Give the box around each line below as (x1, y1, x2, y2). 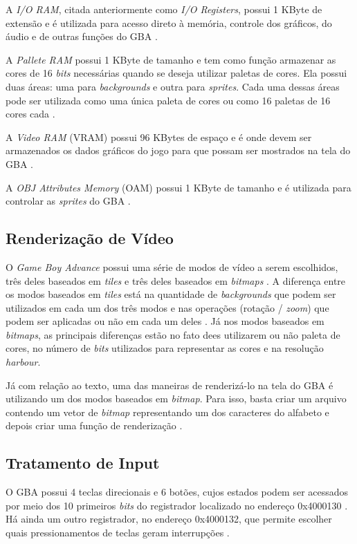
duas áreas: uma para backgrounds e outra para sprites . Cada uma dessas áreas (6, 79, 340, 93)
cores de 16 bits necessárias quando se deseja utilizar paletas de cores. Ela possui (6, 66, 347, 80)
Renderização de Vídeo (6, 227, 174, 249)
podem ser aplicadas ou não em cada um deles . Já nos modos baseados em (6, 314, 324, 328)
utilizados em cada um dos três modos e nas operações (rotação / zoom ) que (6, 300, 329, 315)
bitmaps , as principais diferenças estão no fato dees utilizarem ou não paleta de (6, 327, 340, 341)
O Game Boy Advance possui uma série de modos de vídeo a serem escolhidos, (6, 259, 338, 274)
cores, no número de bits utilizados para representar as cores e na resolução (6, 341, 324, 355)
